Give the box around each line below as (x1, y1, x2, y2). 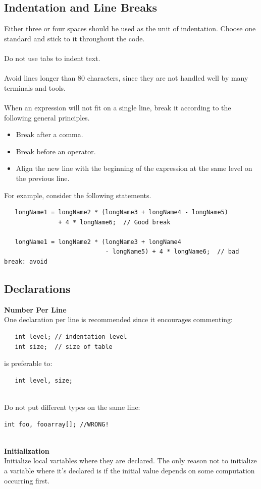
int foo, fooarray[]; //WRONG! (4, 420, 109, 428)
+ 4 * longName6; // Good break (58, 218, 171, 226)
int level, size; (15, 377, 73, 384)
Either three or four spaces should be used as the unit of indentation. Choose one (4, 23, 256, 34)
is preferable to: (4, 358, 53, 369)
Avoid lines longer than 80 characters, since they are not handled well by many (4, 73, 248, 83)
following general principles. (4, 112, 90, 123)
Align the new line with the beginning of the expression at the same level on (16, 163, 252, 173)
